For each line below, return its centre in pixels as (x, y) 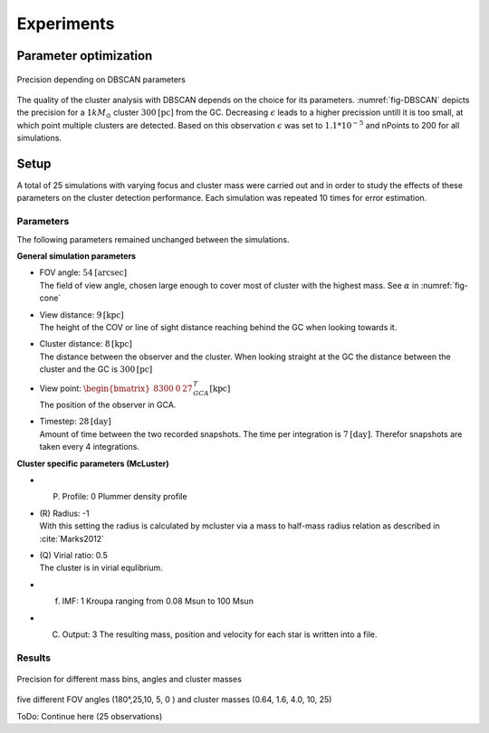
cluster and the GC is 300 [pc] (96, 369)
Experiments (66, 24)
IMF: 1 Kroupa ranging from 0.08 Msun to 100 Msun (158, 601)
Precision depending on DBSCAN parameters (101, 79)
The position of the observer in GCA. (108, 405)
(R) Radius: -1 (64, 513)
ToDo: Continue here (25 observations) (90, 716)
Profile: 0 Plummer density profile (125, 497)
